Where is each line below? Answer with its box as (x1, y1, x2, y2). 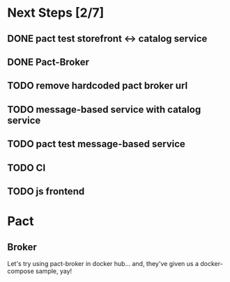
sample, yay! (36, 267, 72, 275)
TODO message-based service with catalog (7, 103, 201, 116)
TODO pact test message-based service (7, 138, 186, 150)
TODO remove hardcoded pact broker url (7, 80, 188, 92)
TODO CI (7, 162, 46, 173)
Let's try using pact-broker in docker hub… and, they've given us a (7, 259, 199, 267)
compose (7, 267, 35, 275)
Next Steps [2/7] (7, 5, 105, 21)
